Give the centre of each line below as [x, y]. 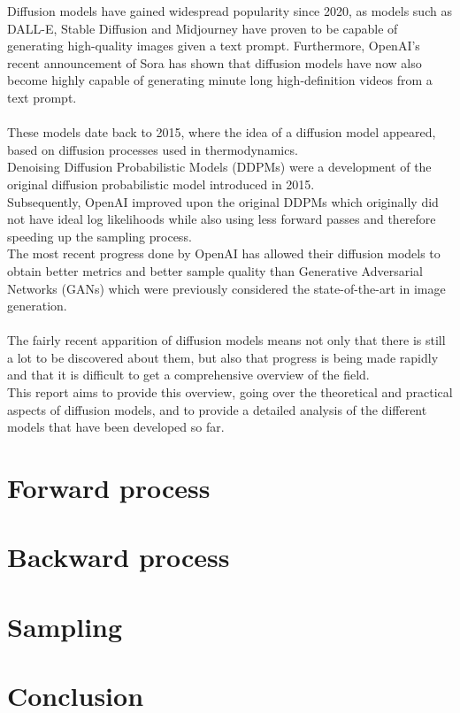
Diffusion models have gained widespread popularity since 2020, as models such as [230, 11]
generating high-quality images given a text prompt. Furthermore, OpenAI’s [214, 46]
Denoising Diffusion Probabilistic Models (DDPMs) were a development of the [219, 167]
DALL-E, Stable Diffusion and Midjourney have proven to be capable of [203, 28]
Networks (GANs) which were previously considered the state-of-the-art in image [226, 288]
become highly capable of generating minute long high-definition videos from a [220, 80]
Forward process [109, 488]
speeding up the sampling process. [100, 236]
